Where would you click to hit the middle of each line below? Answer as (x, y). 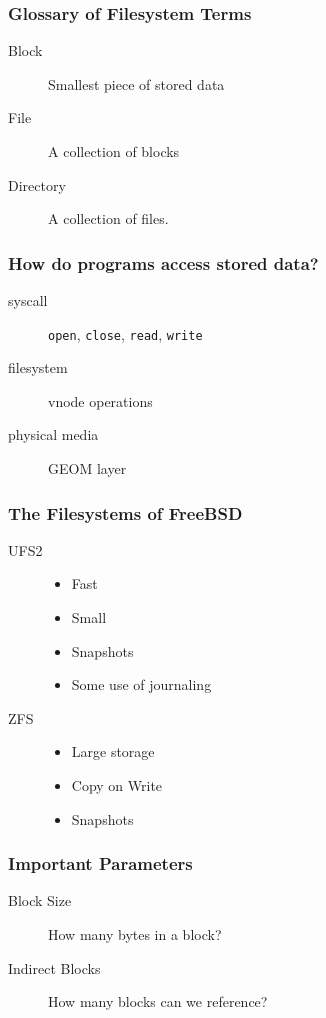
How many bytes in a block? (135, 934)
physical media (53, 434)
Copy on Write (117, 785)
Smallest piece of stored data (136, 83)
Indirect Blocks (54, 967)
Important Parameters (100, 863)
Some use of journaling (141, 684)
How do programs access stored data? (163, 262)
